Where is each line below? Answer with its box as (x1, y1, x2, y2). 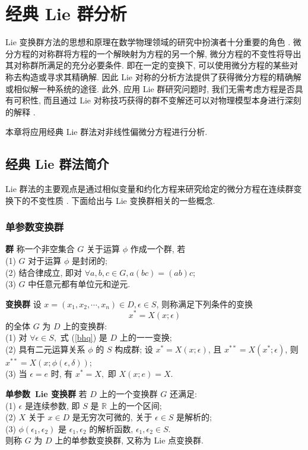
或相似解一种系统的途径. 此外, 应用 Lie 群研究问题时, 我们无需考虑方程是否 (5, 82, 295, 95)
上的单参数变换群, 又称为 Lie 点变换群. (55, 434, 204, 446)
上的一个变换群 (99, 387, 158, 399)
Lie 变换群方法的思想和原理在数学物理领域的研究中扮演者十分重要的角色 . (5, 36, 291, 48)
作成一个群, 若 (130, 243, 186, 255)
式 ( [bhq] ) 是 (60, 331, 107, 344)
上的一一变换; (119, 331, 172, 344)
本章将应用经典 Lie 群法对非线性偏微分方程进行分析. (5, 125, 208, 138)
